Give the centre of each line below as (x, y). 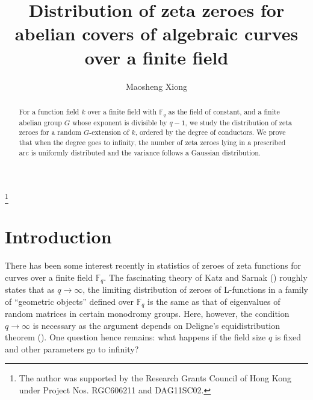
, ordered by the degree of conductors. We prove (210, 132)
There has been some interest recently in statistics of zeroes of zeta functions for (153, 265)
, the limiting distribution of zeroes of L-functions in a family (195, 289)
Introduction (58, 236)
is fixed (288, 337)
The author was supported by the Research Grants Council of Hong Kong (155, 378)
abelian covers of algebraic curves (156, 33)
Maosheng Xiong (156, 86)
